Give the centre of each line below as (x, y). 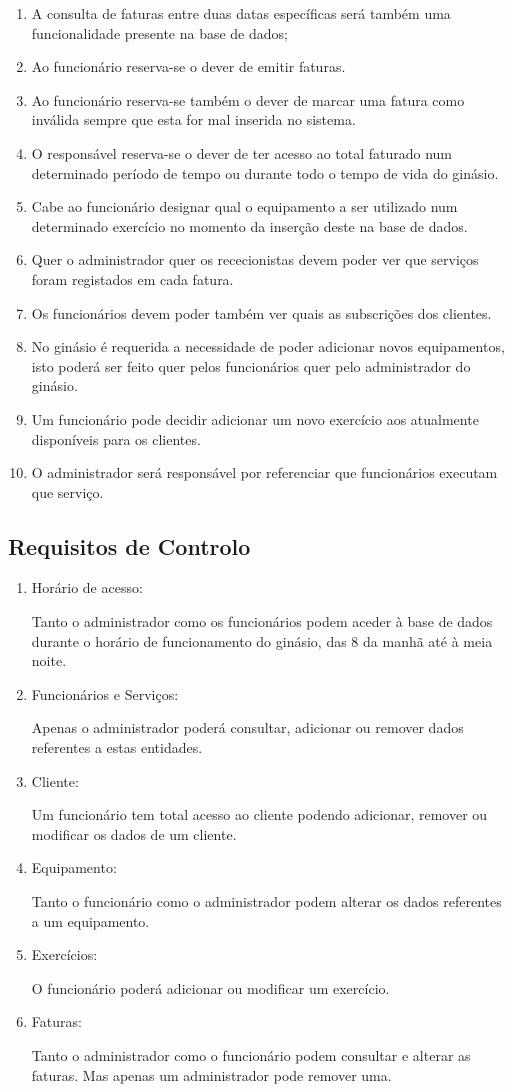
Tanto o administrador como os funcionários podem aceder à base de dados (262, 621)
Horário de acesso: (87, 587)
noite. (49, 660)
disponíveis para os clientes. (116, 438)
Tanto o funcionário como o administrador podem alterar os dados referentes (266, 901)
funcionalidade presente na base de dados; (159, 32)
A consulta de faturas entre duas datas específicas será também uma (241, 13)
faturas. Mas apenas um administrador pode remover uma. (211, 1074)
